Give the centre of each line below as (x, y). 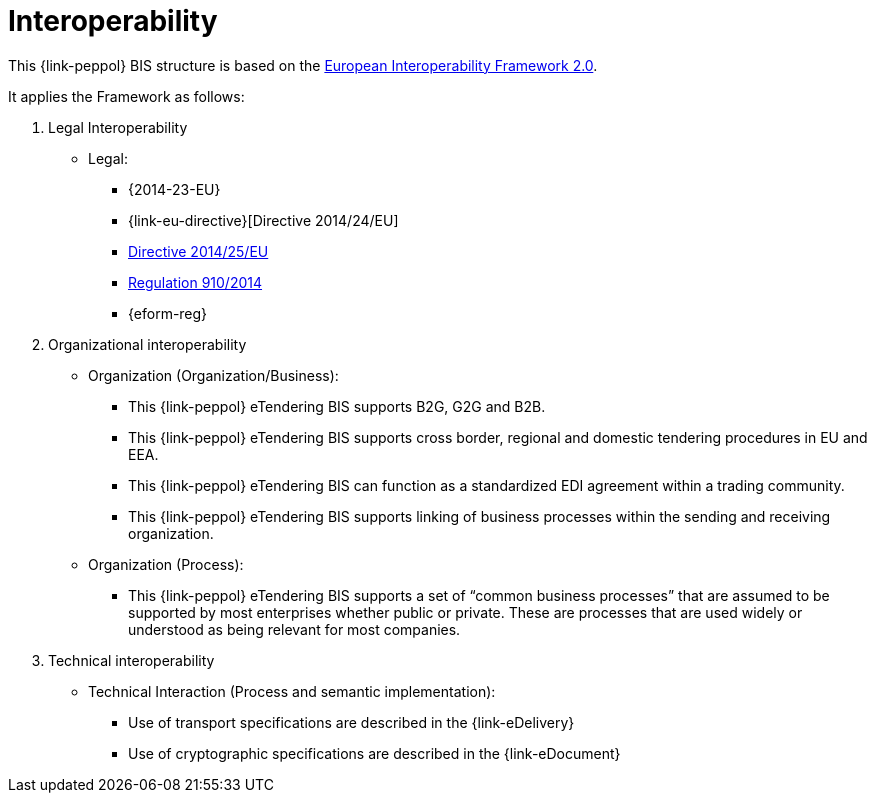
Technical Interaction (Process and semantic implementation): (292, 691)
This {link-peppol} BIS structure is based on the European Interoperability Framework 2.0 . (303, 65)
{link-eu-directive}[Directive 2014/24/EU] (263, 220)
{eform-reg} (168, 313)
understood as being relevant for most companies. (294, 629)
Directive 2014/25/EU (198, 251)
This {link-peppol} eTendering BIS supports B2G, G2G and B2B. (337, 406)
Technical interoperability (131, 660)
